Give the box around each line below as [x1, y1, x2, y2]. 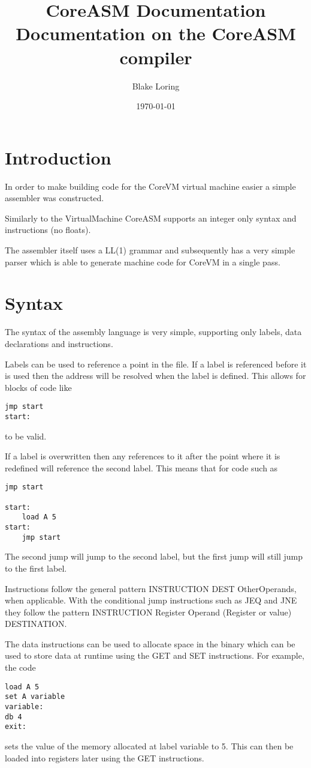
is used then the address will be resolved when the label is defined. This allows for [5, 369, 306, 382]
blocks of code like [5, 381, 72, 393]
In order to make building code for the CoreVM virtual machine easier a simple [5, 180, 296, 192]
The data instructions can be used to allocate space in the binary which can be [5, 637, 295, 650]
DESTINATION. [5, 617, 67, 630]
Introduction [5, 145, 111, 169]
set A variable [5, 692, 65, 701]
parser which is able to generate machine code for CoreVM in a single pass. [5, 255, 280, 268]
